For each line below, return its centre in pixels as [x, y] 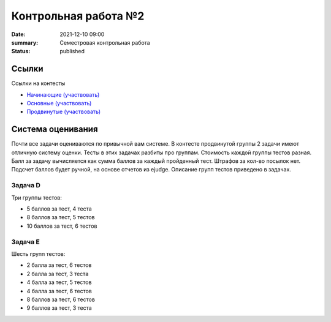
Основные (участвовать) [59, 103]
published [72, 51]
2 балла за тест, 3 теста [58, 274]
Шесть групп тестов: [38, 253]
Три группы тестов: [37, 197]
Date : [18, 34]
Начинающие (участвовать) [63, 94]
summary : [25, 42]
